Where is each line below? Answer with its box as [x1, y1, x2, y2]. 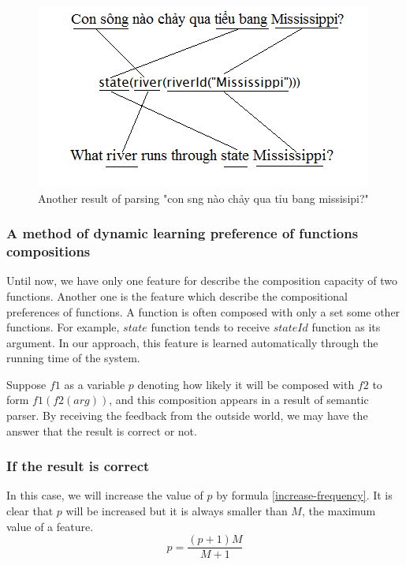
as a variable [64, 376, 125, 392]
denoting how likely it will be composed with [137, 376, 355, 392]
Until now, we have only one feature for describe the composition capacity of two [6, 272, 398, 289]
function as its [311, 319, 381, 335]
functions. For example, [6, 319, 120, 335]
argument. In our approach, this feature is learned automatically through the [6, 334, 378, 350]
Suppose [6, 376, 47, 392]
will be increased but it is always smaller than [65, 503, 288, 519]
